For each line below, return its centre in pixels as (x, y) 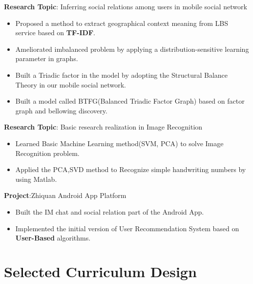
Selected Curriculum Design (100, 271)
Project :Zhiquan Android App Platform (65, 195)
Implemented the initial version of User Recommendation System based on (127, 228)
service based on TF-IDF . (55, 33)
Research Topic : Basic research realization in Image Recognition (103, 127)
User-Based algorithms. (53, 238)
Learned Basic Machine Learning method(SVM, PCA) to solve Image (119, 143)
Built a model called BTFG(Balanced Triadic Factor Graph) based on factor (130, 101)
